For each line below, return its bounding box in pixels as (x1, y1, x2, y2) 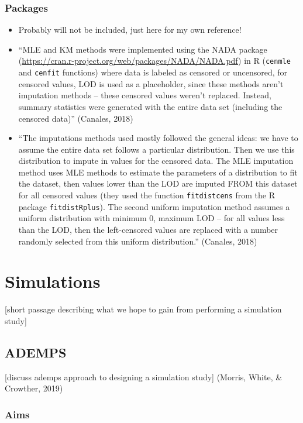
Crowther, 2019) (5, 382, 63, 394)
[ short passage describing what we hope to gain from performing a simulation (5, 303, 282, 315)
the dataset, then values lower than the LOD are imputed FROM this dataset (18, 177, 298, 190)
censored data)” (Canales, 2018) (18, 112, 133, 124)
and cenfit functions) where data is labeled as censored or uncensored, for (18, 66, 288, 78)
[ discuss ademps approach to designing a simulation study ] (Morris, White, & (5, 370, 283, 383)
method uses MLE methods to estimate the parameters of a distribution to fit (18, 166, 298, 178)
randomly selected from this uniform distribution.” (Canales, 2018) (18, 235, 257, 247)
